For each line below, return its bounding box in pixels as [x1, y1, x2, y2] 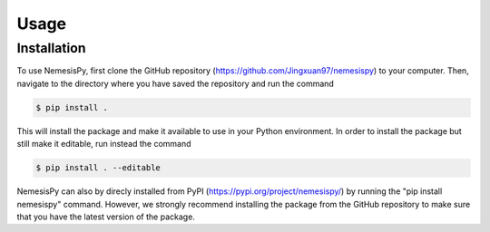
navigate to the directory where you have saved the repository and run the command [16, 78, 335, 89]
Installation [16, 40, 86, 56]
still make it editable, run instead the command [16, 139, 191, 150]
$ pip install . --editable [35, 163, 161, 173]
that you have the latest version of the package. [16, 211, 195, 222]
